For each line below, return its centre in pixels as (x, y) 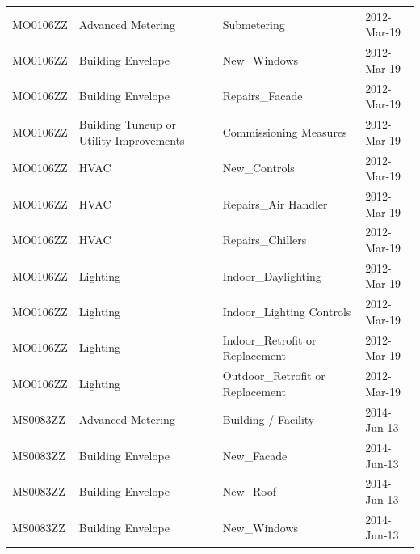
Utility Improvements (132, 140)
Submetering (254, 24)
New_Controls (258, 168)
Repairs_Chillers (265, 240)
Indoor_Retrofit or (269, 339)
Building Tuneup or (127, 124)
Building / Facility (269, 419)
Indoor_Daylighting (272, 275)
